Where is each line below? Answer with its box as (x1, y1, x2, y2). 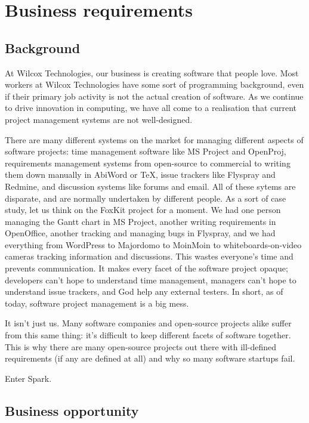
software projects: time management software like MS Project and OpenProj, (5, 145, 286, 158)
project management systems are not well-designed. (5, 113, 193, 125)
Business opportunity (5, 401, 139, 419)
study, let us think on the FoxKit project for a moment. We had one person (5, 203, 281, 216)
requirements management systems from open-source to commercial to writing (5, 156, 291, 169)
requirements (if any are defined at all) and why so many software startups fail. (5, 352, 295, 365)
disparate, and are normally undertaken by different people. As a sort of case (5, 192, 286, 204)
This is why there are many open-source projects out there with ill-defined (5, 340, 277, 353)
